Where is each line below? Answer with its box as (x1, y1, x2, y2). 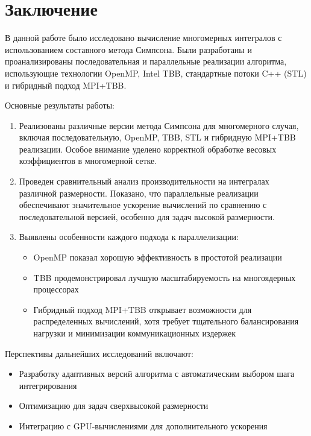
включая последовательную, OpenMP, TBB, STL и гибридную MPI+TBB (19, 131, 296, 144)
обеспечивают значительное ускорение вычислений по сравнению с (19, 198, 267, 211)
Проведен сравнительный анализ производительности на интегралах (19, 175, 269, 188)
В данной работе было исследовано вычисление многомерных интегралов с (5, 31, 282, 44)
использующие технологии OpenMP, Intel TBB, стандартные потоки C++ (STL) (5, 66, 307, 79)
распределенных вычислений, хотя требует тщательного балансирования (33, 315, 299, 327)
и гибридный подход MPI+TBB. (5, 78, 127, 91)
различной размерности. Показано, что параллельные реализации (19, 186, 259, 199)
